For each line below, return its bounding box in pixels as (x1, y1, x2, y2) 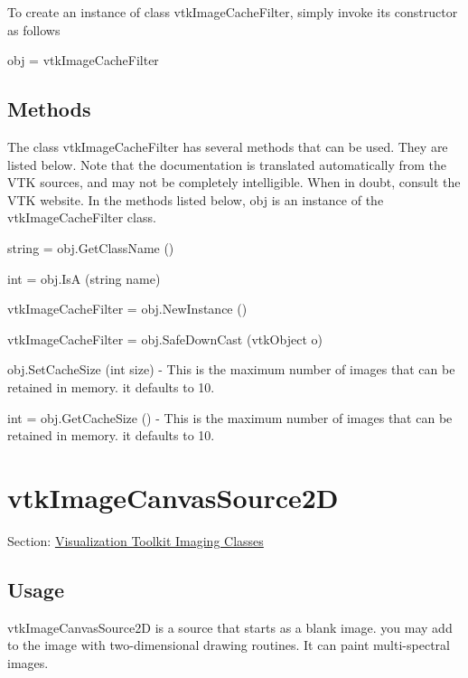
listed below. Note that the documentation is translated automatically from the (7, 155, 447, 174)
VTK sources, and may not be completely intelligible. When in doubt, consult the (7, 173, 461, 192)
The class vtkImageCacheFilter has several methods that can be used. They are (7, 137, 448, 155)
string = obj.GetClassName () (7, 238, 174, 257)
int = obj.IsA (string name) (7, 268, 161, 287)
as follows (7, 20, 61, 39)
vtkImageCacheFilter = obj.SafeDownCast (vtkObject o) (7, 329, 323, 348)
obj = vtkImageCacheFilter (7, 51, 159, 70)
